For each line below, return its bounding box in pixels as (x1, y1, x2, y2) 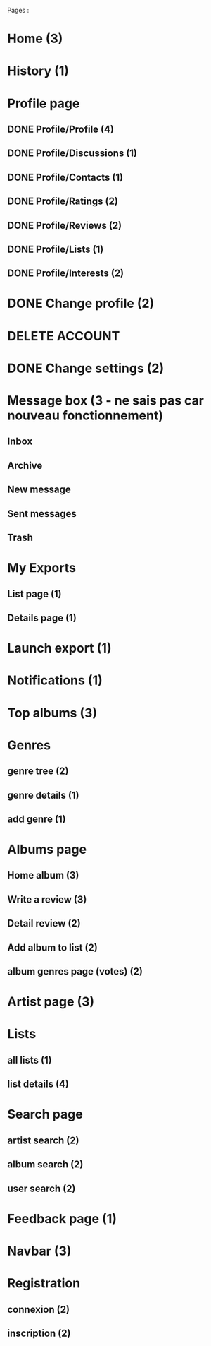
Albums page (7, 842, 87, 857)
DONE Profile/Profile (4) (7, 123, 115, 135)
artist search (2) (7, 1134, 79, 1146)
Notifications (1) (7, 672, 103, 689)
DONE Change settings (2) (7, 360, 164, 376)
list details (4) (7, 1078, 69, 1090)
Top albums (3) (7, 705, 97, 721)
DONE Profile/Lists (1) (7, 243, 104, 255)
